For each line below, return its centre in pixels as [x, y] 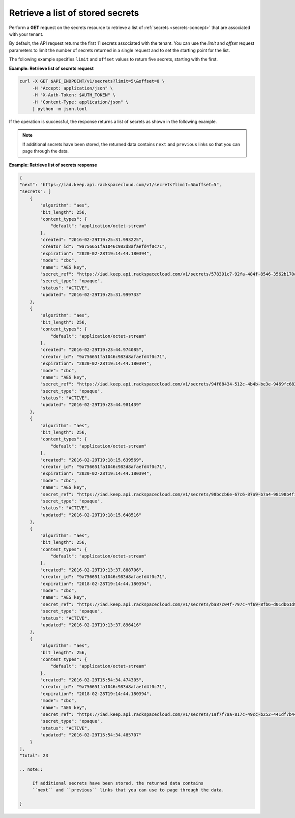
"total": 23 [34, 756]
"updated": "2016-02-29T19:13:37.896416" [91, 625]
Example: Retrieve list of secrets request [51, 68]
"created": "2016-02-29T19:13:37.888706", [92, 570]
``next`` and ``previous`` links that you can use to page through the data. [128, 790]
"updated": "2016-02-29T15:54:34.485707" [91, 735]
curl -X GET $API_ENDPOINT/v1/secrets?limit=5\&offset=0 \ [92, 81]
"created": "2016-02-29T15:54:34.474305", [92, 680]
